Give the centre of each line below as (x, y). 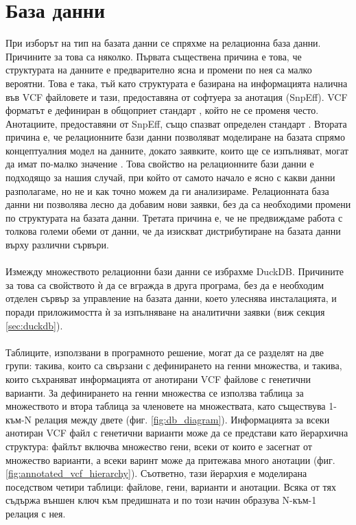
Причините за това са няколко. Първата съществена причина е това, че (154, 56)
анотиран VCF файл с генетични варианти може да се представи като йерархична (177, 433)
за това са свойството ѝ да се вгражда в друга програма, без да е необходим (165, 284)
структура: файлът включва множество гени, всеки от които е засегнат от (159, 446)
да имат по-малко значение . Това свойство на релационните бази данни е (160, 164)
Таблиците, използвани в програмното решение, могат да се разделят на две (165, 352)
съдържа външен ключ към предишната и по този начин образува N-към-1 (161, 500)
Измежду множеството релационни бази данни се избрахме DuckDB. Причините (175, 271)
